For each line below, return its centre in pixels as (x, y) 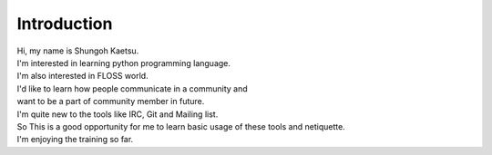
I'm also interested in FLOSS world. (83, 76)
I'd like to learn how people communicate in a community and (132, 88)
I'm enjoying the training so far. (75, 140)
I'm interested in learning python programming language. (124, 63)
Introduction (65, 24)
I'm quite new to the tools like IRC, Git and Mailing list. (118, 114)
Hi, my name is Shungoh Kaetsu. (78, 51)
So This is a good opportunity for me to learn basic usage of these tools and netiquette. (181, 126)
